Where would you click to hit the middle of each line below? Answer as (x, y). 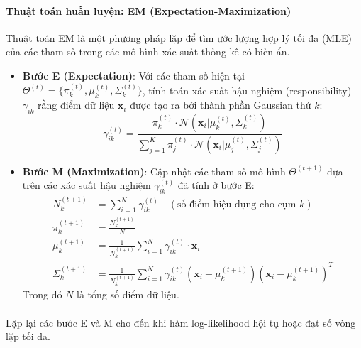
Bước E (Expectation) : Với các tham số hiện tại (133, 75)
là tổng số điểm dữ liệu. (128, 294)
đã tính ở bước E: (216, 185)
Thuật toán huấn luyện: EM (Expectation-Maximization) (149, 10)
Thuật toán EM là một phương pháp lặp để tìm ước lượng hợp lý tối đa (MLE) (179, 37)
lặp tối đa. (28, 336)
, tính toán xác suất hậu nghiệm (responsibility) (247, 90)
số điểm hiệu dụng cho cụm (237, 205)
